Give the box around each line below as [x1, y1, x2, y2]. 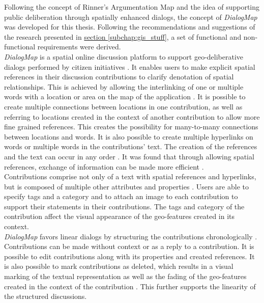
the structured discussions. [4, 291, 87, 301]
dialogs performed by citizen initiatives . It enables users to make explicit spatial [4, 61, 255, 72]
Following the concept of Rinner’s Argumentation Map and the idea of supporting [4, 2, 260, 12]
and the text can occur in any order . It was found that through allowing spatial [4, 151, 254, 161]
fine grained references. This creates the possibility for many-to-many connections [4, 121, 258, 132]
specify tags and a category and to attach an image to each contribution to [4, 191, 238, 202]
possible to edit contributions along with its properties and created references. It [4, 251, 255, 261]
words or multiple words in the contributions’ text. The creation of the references [4, 141, 257, 152]
